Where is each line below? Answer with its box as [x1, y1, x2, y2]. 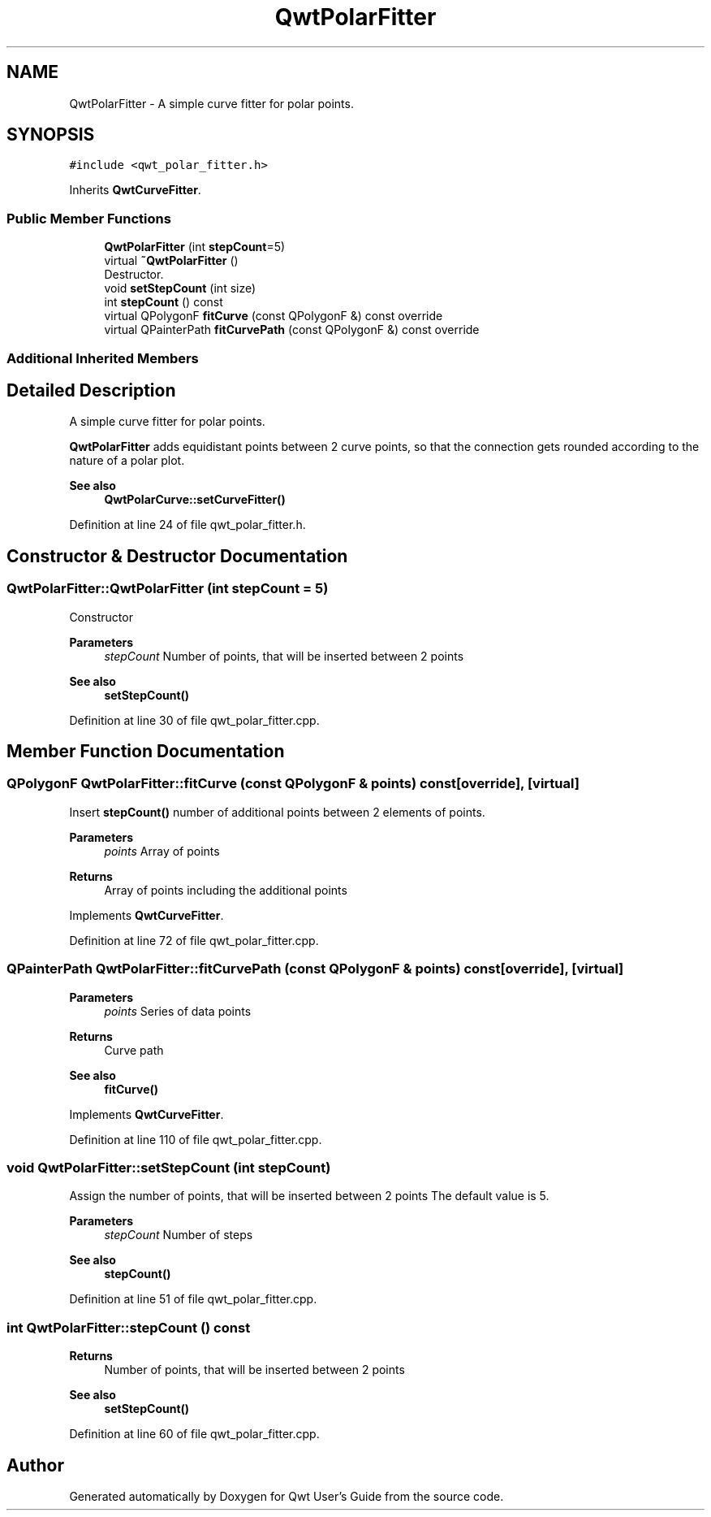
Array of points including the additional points [104, 882, 347, 897]
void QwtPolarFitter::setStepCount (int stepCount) [6, 1159, 331, 1176]
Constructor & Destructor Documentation [6, 545, 348, 566]
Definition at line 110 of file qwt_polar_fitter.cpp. [69, 1132, 322, 1146]
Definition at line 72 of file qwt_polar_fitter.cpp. [69, 933, 319, 947]
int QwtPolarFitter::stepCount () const [6, 1319, 251, 1336]
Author [6, 1454, 64, 1476]
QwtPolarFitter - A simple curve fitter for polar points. [69, 96, 354, 111]
